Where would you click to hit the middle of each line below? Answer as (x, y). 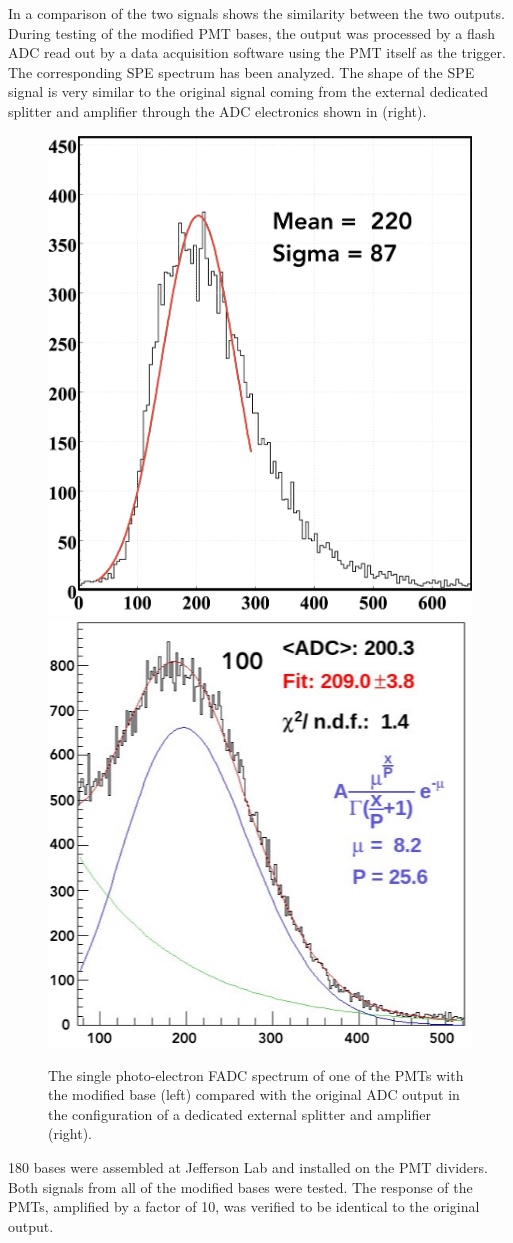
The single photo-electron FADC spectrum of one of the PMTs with (256, 1074)
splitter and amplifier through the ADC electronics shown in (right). (217, 110)
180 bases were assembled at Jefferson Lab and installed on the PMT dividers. (248, 1167)
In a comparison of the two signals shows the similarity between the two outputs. (256, 13)
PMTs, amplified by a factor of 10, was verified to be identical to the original (244, 1206)
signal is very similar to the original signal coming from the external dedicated (248, 91)
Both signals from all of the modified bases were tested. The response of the (240, 1186)
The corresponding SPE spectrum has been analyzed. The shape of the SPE (241, 71)
